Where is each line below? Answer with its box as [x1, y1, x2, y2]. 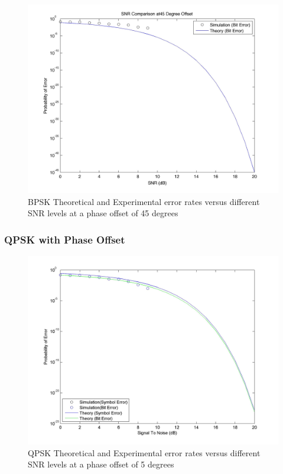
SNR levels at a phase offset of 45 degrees [28, 207, 178, 219]
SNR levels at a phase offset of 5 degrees [28, 458, 174, 470]
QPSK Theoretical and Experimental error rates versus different [28, 446, 261, 459]
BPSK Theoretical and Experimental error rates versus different [28, 195, 260, 207]
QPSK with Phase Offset [4, 232, 125, 246]
